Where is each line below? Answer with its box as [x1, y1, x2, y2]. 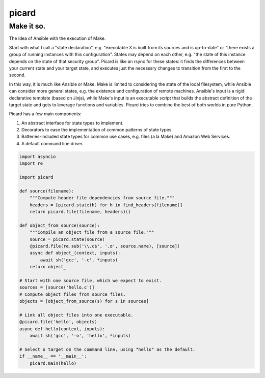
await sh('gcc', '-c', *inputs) [40, 257, 118, 263]
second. [9, 72, 26, 78]
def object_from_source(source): [19, 222, 100, 228]
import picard [19, 175, 53, 180]
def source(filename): [19, 188, 74, 194]
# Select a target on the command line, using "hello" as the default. [19, 346, 196, 352]
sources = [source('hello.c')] [19, 284, 95, 290]
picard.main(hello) [29, 360, 77, 366]
